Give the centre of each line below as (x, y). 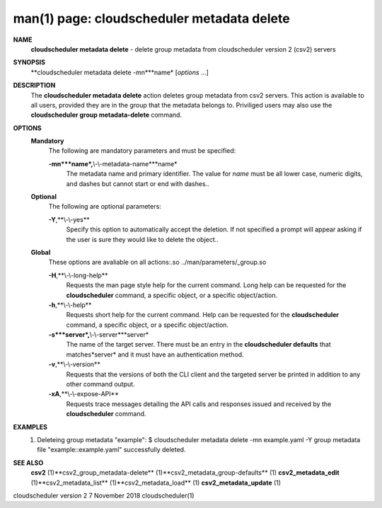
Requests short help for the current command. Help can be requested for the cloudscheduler (203, 315)
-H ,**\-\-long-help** (78, 275)
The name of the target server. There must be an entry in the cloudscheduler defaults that (199, 345)
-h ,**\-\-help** (70, 305)
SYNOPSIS (29, 62)
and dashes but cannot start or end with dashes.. (138, 183)
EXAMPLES (30, 427)
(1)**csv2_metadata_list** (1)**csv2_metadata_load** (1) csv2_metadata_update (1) (156, 483)
